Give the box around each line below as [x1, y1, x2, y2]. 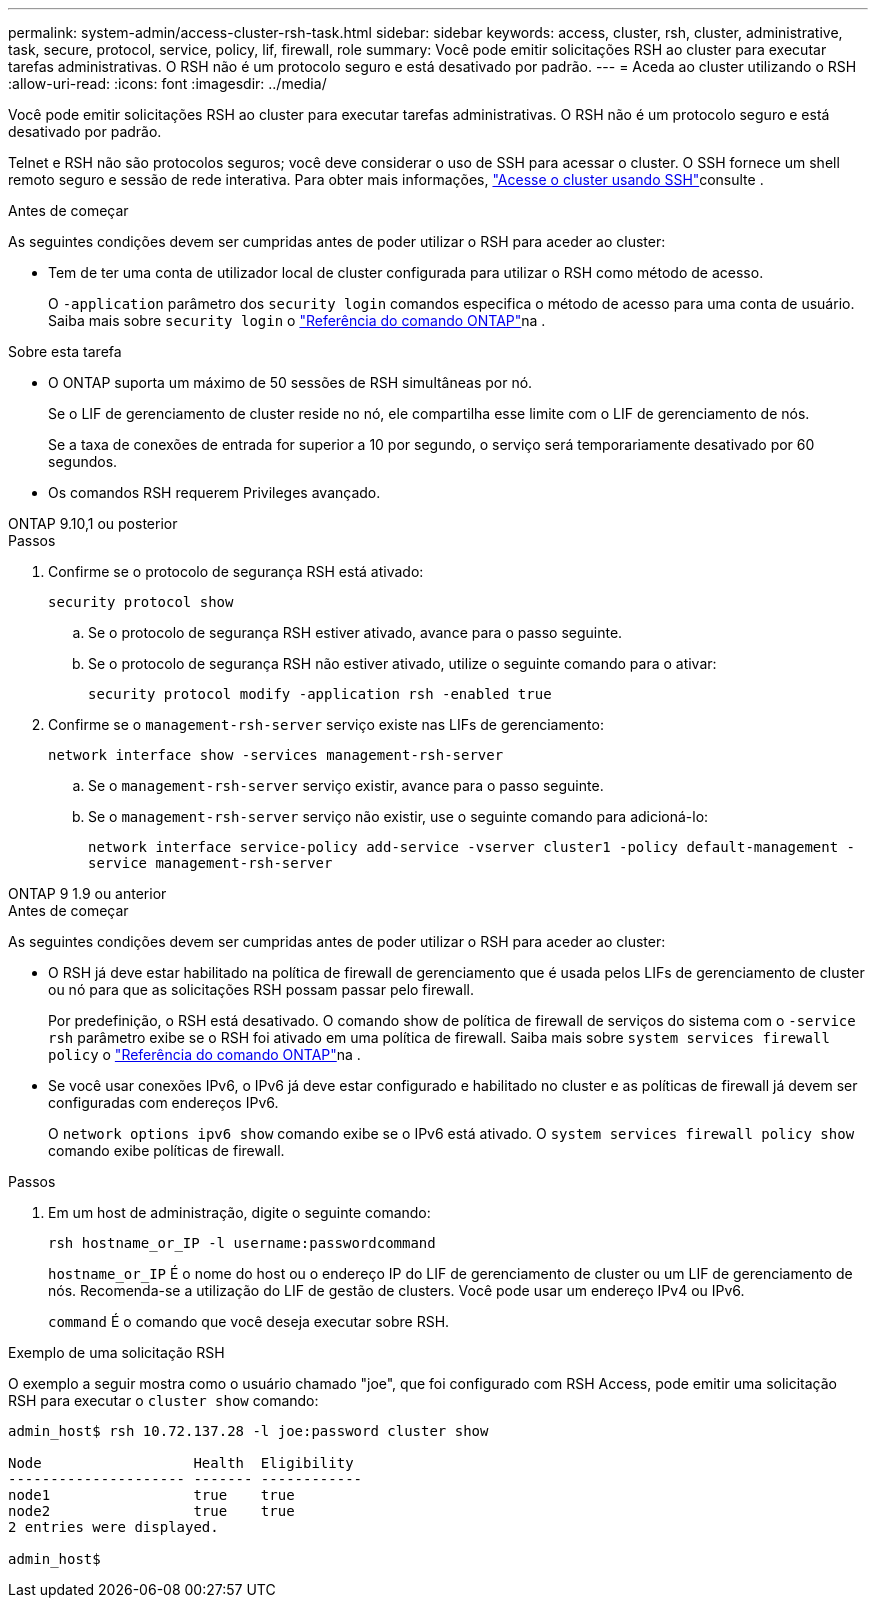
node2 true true [8, 1503, 295, 1519]
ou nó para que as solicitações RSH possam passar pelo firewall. [48, 981, 475, 998]
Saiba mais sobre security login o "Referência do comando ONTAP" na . [48, 312, 546, 329]
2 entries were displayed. [8, 1519, 219, 1535]
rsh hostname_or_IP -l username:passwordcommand [48, 1235, 436, 1251]
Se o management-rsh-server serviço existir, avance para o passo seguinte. [88, 777, 604, 794]
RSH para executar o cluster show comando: [8, 1392, 319, 1409]
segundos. [48, 453, 118, 470]
